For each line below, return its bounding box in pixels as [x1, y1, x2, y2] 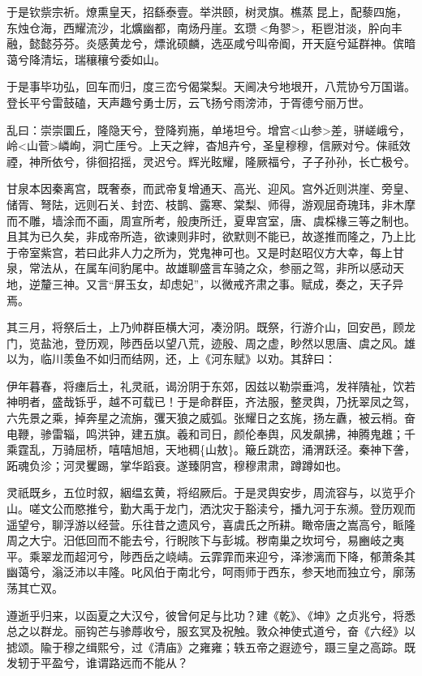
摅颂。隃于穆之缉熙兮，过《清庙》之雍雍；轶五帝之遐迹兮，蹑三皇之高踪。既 [6, 638, 416, 655]
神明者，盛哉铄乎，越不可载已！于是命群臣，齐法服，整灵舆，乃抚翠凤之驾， [6, 393, 416, 410]
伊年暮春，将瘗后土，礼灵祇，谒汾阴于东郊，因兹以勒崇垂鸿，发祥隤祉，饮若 [6, 377, 416, 394]
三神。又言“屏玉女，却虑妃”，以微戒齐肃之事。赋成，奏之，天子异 [51, 275, 404, 292]
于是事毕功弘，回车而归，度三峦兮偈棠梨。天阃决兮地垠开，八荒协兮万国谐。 [6, 78, 416, 95]
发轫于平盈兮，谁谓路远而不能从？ [6, 654, 188, 671]
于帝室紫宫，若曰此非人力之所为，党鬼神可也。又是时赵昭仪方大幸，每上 [6, 243, 393, 260]
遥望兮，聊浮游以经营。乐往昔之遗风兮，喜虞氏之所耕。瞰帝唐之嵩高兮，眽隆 [6, 516, 416, 533]
